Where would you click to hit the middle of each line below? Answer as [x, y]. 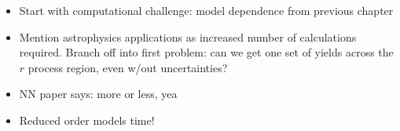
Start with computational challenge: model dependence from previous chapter [206, 10]
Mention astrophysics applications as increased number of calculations [188, 36]
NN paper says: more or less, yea [98, 94]
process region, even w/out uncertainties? [128, 67]
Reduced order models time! [87, 120]
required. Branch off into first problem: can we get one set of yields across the [206, 52]
